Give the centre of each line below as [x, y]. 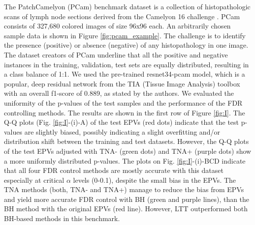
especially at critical [34, 180]
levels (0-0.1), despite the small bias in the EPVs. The [155, 180]
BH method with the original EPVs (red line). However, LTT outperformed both [126, 209]
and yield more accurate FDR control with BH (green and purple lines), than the [127, 199]
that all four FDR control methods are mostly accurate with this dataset [114, 170]
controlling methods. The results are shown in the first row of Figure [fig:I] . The [125, 112]
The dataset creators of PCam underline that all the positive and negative [116, 54]
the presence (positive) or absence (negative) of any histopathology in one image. [126, 45]
